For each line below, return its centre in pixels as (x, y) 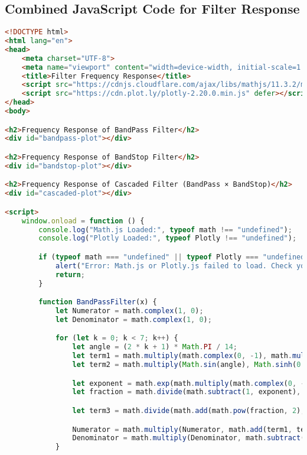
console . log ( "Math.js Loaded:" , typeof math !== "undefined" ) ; (165, 230)
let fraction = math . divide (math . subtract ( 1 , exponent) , (187, 392)
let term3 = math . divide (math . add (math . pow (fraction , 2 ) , (189, 410)
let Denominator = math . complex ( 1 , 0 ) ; (133, 319)
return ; (70, 274)
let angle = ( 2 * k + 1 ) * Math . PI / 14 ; (155, 347)
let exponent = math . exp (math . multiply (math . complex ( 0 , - (189, 383)
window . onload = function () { (83, 221)
